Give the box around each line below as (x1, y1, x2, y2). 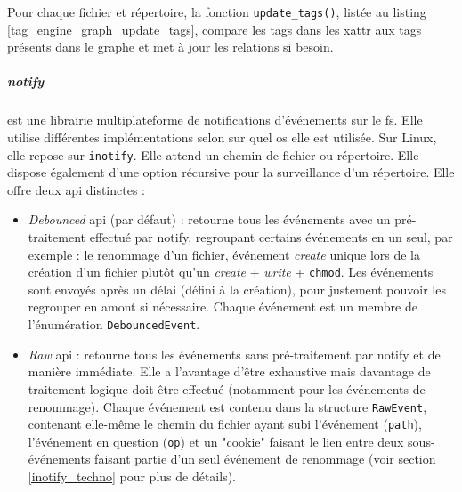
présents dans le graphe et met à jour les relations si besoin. (7, 37, 334, 56)
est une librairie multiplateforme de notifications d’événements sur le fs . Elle (7, 110, 423, 129)
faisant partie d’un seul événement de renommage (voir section (94, 449, 436, 468)
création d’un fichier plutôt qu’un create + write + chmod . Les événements (28, 262, 434, 281)
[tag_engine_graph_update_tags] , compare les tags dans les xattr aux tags (7, 20, 422, 38)
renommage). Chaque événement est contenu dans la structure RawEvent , (28, 397, 427, 415)
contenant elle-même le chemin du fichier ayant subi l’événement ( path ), (28, 415, 422, 433)
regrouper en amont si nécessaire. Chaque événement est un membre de (28, 297, 417, 316)
